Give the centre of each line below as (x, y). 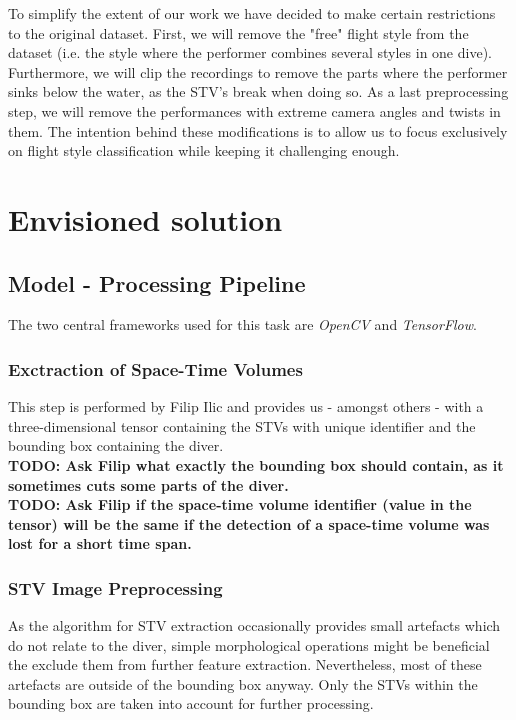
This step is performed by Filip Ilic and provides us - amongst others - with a (246, 406)
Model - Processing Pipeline (157, 282)
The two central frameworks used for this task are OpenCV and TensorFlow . (242, 324)
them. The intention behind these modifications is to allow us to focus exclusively (258, 130)
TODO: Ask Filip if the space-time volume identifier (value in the (240, 504)
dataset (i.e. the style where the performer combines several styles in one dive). (250, 52)
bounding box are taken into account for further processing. (191, 703)
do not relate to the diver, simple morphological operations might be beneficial (249, 644)
